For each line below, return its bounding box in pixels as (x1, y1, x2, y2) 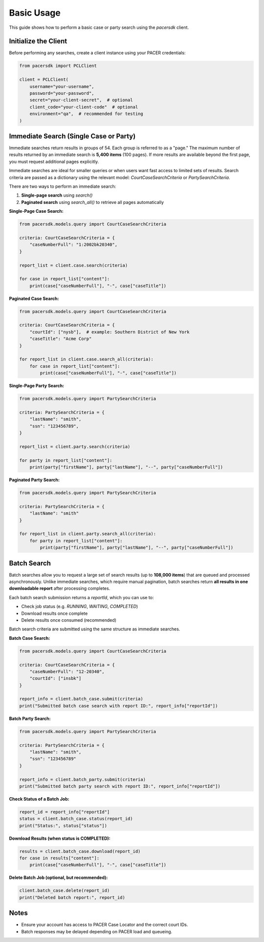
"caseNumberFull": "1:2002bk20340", (29, 242, 117, 247)
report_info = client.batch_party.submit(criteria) (19, 777, 146, 782)
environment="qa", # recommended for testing (29, 111, 144, 117)
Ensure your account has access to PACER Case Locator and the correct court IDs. (21, 922, 188, 928)
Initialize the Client (9, 37, 67, 45)
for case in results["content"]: (19, 855, 100, 861)
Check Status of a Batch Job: (9, 796, 69, 802)
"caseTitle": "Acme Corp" (29, 336, 92, 342)
